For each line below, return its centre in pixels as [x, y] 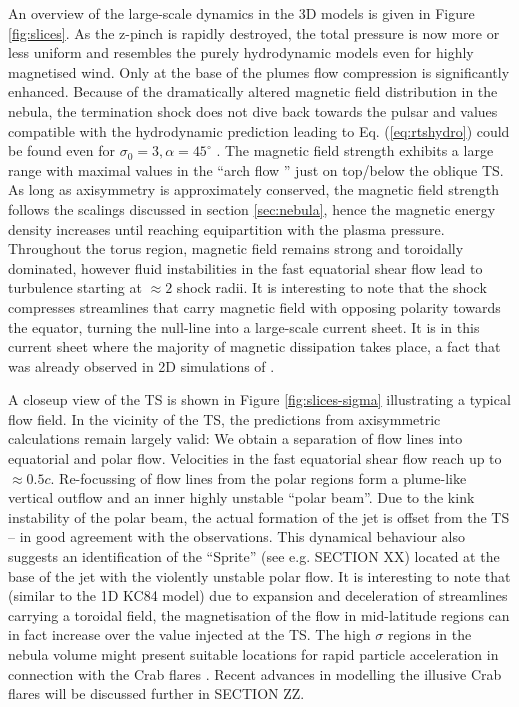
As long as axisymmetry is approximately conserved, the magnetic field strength [253, 189]
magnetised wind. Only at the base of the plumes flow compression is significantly [259, 71]
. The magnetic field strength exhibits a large [355, 150]
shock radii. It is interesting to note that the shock [331, 287]
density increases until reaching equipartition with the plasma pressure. [226, 228]
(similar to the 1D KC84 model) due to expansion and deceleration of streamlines [258, 595]
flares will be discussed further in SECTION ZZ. [156, 693]
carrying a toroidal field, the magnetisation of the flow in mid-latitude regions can [259, 614]
